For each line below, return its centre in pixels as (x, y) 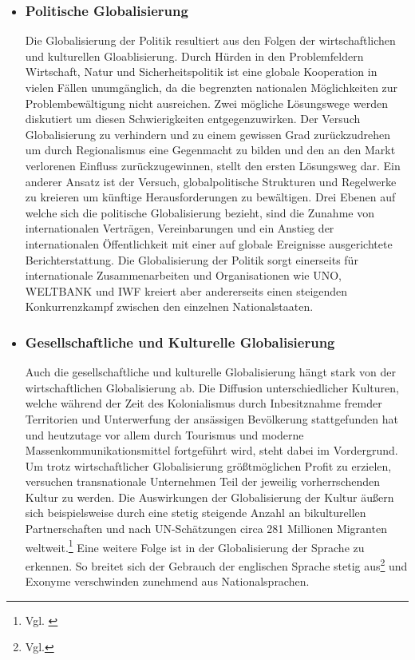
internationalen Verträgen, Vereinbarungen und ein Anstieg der (180, 228)
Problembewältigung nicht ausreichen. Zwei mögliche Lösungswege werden (206, 103)
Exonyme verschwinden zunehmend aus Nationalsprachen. (167, 581)
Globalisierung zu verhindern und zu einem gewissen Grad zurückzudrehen (208, 134)
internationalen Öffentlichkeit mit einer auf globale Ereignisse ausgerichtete (209, 243)
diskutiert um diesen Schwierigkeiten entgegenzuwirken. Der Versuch (193, 119)
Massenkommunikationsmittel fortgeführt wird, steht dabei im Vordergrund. (211, 450)
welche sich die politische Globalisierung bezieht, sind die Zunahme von (200, 212)
